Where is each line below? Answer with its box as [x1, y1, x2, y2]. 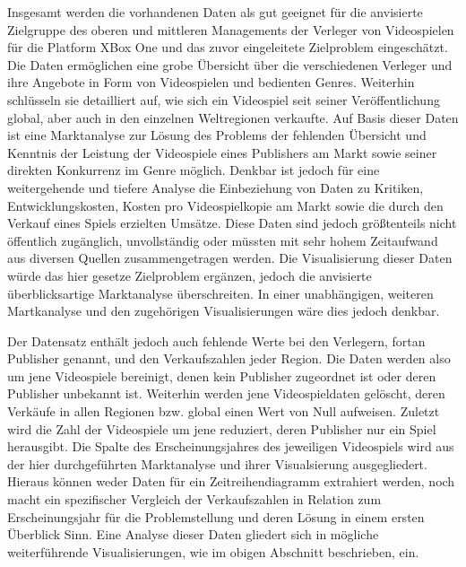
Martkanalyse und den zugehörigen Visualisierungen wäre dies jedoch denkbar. [7, 301, 440, 320]
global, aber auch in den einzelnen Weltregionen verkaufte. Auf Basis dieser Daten [7, 108, 459, 126]
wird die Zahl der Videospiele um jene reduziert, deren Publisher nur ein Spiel [7, 419, 436, 438]
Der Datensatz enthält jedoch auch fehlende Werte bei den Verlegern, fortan [7, 331, 426, 350]
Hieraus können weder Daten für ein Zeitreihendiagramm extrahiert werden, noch [7, 472, 455, 491]
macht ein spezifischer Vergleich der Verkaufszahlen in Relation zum [7, 490, 382, 509]
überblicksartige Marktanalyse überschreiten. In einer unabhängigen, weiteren [7, 283, 434, 302]
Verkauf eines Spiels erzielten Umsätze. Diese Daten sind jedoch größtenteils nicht [7, 214, 457, 232]
